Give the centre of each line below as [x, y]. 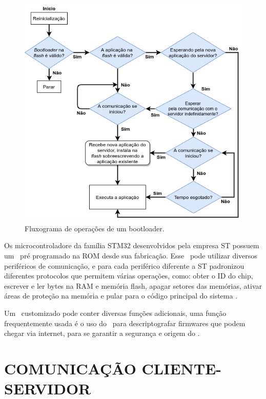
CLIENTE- [182, 368]
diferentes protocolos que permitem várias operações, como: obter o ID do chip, [129, 276]
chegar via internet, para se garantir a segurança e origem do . [102, 333]
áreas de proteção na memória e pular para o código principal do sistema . [121, 296]
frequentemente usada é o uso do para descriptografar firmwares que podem [125, 323]
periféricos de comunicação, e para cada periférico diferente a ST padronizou [124, 265]
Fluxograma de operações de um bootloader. [95, 228]
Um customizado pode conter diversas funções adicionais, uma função [115, 313]
